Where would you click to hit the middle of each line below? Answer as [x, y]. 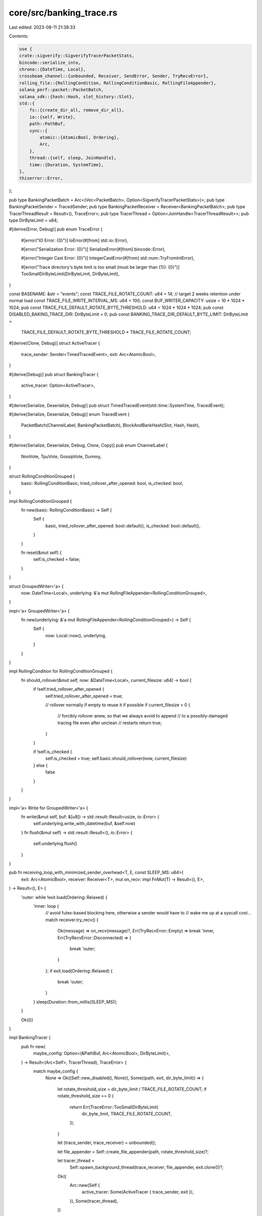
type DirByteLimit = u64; [33, 220]
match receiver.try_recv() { [72, 920]
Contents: [19, 36]
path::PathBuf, [47, 124]
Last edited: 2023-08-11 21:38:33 [42, 27]
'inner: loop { [46, 906]
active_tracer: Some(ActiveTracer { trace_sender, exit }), [138, 1192]
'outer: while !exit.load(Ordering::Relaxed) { [64, 897]
